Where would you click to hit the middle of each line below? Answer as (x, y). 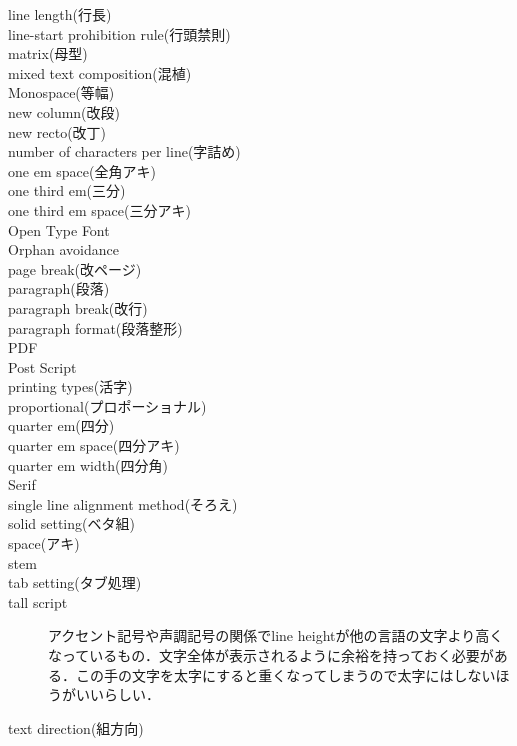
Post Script (42, 366)
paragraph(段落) (59, 288)
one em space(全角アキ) (82, 170)
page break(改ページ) (75, 268)
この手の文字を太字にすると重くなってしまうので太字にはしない (285, 674)
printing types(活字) (70, 386)
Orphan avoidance (63, 249)
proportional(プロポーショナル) (107, 405)
